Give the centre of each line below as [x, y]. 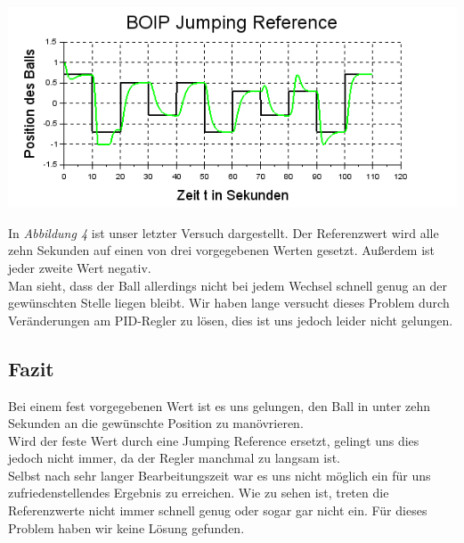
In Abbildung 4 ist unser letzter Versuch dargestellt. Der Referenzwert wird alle [224, 232]
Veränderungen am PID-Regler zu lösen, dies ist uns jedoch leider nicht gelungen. [231, 320]
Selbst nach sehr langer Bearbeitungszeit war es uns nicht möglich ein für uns [220, 475]
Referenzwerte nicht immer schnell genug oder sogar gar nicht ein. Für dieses [218, 510]
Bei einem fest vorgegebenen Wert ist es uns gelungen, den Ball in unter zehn [220, 405]
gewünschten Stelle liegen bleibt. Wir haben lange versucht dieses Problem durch [229, 303]
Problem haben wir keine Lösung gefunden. [126, 527]
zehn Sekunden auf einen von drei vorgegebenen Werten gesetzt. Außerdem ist [222, 250]
